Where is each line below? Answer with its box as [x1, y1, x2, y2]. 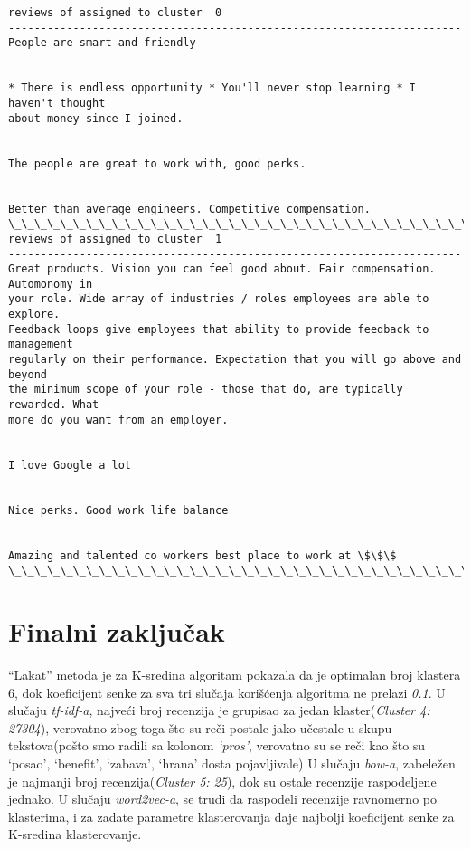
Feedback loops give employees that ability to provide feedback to [8, 322, 429, 336]
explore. [8, 308, 61, 321]
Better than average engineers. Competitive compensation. [8, 202, 371, 215]
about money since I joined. [8, 111, 184, 125]
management [8, 338, 73, 351]
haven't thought [8, 96, 106, 110]
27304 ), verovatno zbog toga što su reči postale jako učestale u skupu [8, 718, 392, 737]
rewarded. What [8, 398, 99, 412]
